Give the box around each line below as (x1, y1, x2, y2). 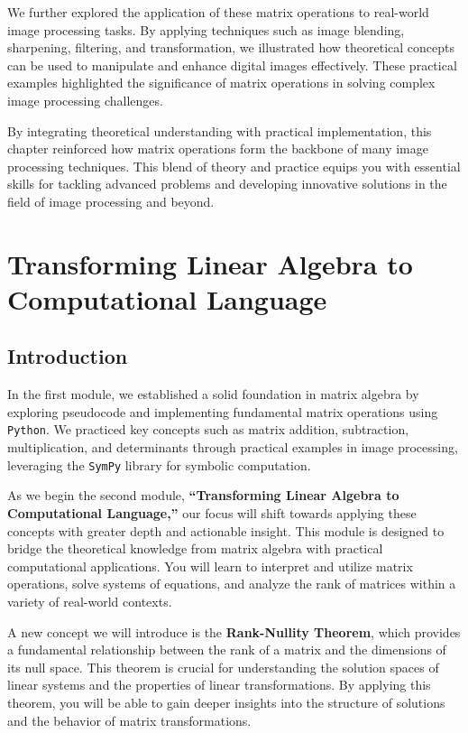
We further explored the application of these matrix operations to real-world (7, 3, 429, 21)
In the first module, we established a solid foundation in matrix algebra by (7, 385, 419, 404)
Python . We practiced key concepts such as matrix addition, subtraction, (7, 420, 409, 439)
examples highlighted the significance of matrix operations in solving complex (7, 73, 436, 92)
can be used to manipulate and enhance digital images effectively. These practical (7, 55, 457, 74)
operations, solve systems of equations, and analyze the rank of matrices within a (7, 574, 456, 593)
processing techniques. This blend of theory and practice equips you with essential (7, 156, 461, 175)
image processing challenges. (7, 90, 163, 109)
